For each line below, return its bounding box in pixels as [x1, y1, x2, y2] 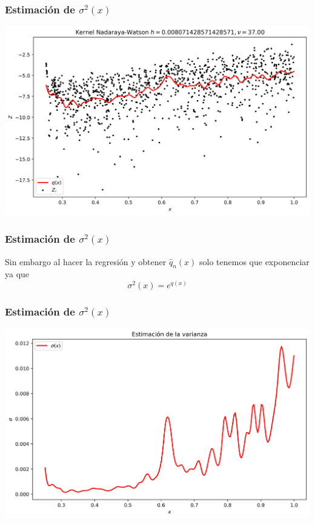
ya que [5, 268, 30, 280]
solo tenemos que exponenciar [199, 255, 310, 268]
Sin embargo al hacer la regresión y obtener [5, 255, 167, 268]
